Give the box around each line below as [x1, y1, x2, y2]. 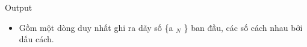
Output [5, 1, 33, 13]
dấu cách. [19, 33, 54, 45]
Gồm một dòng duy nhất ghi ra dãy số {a [19, 21, 173, 33]
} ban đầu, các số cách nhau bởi [184, 21, 303, 33]
